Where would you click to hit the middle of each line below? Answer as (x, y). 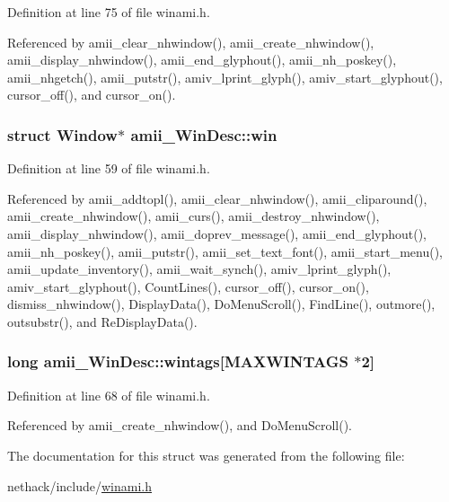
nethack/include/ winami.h (80, 485)
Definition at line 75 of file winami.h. (109, 12)
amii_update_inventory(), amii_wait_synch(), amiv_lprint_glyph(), (199, 269)
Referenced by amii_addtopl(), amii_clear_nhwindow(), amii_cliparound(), (217, 198)
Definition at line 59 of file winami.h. (109, 168)
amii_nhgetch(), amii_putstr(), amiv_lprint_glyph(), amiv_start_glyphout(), (225, 77)
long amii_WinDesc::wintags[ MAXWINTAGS (178, 361)
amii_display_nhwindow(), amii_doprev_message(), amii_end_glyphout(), (217, 233)
